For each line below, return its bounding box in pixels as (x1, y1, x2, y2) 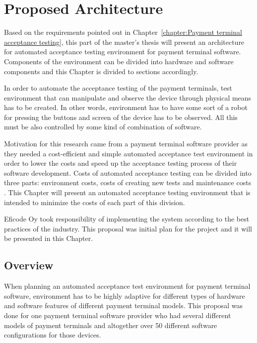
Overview (4, 257, 54, 273)
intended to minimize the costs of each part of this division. (4, 197, 185, 207)
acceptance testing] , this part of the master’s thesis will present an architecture (4, 36, 245, 47)
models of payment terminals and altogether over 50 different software (4, 320, 217, 330)
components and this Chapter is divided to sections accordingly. (4, 66, 198, 76)
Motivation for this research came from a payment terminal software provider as (4, 138, 248, 149)
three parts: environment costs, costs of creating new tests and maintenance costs (4, 177, 252, 188)
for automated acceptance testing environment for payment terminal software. (4, 46, 241, 57)
